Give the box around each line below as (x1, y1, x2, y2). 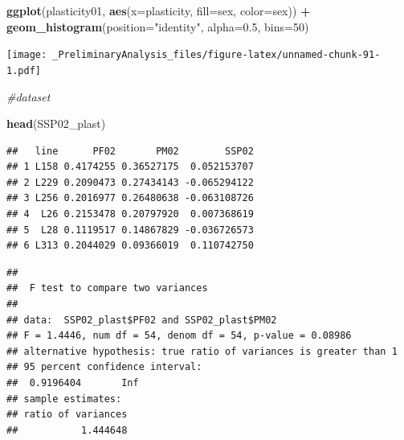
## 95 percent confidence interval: (6, 361, 202, 373)
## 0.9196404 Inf (6, 377, 139, 389)
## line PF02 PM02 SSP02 (6, 145, 254, 157)
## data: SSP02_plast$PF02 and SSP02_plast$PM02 (6, 314, 277, 326)
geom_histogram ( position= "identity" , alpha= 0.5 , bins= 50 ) (6, 18, 309, 35)
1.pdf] (6, 64, 41, 76)
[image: (6, 49, 47, 61)
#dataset (6, 88, 51, 105)
